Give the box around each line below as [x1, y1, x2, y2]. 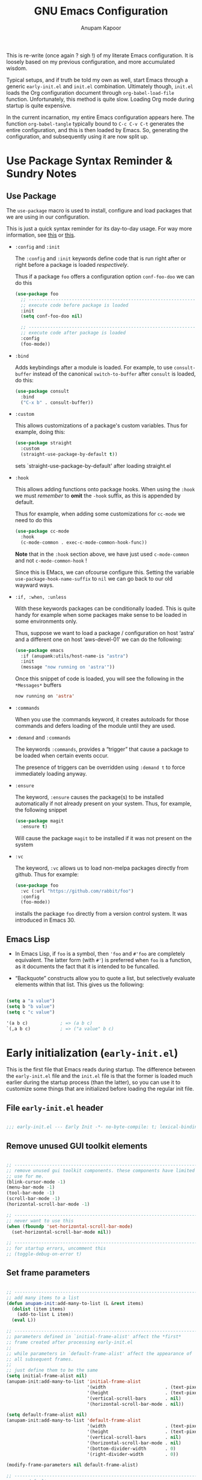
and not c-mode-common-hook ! [14, 557, 87, 564]
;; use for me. [6, 1173, 44, 1179]
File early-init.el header [6, 1103, 104, 1113]
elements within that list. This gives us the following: [14, 981, 144, 988]
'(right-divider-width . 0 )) [87, 1451, 179, 1457]
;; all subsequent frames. [6, 1356, 74, 1362]
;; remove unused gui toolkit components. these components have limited [6, 1167, 195, 1173]
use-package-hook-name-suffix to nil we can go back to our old [14, 575, 173, 582]
